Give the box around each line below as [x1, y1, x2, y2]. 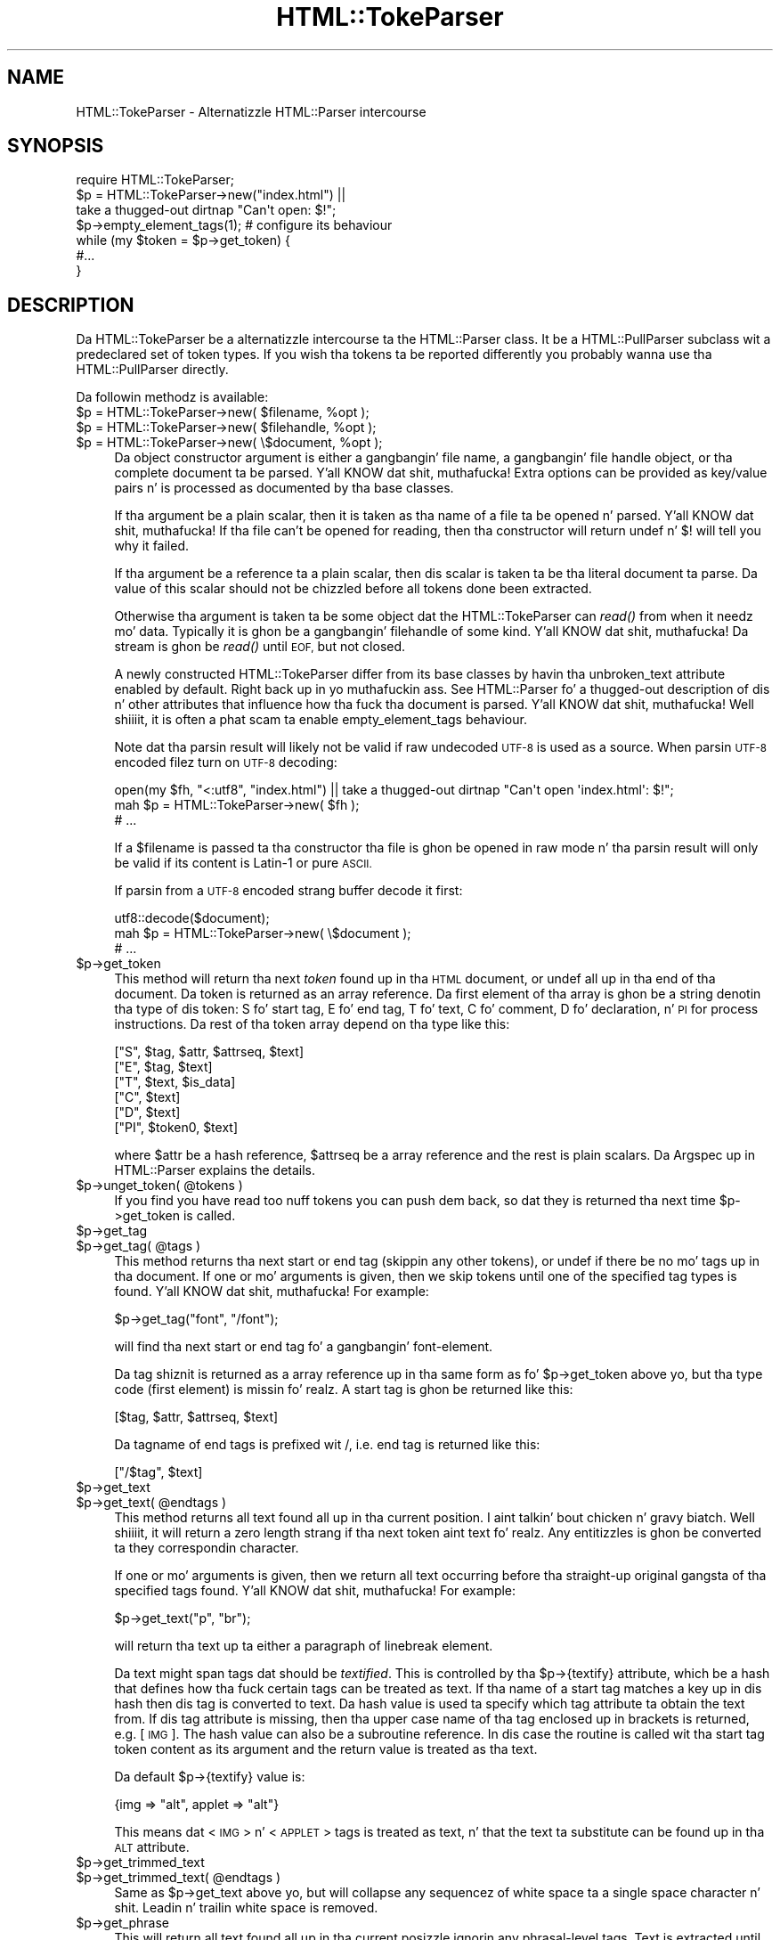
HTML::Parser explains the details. [114, 1162, 316, 1178]
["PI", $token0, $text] [114, 1120, 239, 1136]
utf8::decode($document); [114, 910, 270, 926]
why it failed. [114, 538, 190, 554]
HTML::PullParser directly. [76, 362, 229, 378]
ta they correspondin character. [114, 1540, 299, 1556]
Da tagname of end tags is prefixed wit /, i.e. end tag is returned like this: [114, 1437, 540, 1453]
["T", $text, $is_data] [114, 1074, 236, 1090]
